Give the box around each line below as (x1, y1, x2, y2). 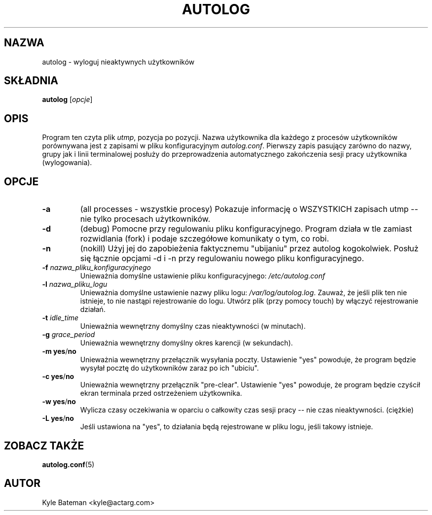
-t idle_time (42, 313, 79, 322)
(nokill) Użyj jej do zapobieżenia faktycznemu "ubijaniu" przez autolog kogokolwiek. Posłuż (80, 243, 419, 254)
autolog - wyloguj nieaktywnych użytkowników (42, 57, 195, 66)
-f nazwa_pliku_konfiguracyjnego (42, 263, 151, 272)
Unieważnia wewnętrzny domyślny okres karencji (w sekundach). (80, 339, 293, 347)
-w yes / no (42, 397, 76, 406)
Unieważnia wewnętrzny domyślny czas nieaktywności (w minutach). (80, 322, 306, 331)
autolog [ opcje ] (42, 95, 93, 104)
